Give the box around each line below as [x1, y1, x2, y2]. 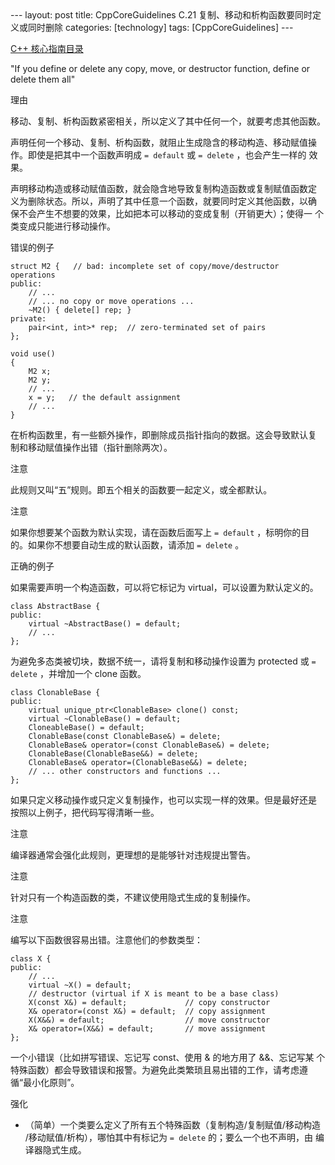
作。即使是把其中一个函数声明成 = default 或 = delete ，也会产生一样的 [10, 149, 307, 161]
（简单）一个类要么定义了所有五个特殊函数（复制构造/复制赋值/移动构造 [24, 1119, 321, 1131]
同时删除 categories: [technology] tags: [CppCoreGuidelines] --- [27, 22, 294, 33]
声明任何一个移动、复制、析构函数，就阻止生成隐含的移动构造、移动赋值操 [10, 137, 317, 148]
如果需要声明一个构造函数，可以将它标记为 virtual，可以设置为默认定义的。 [10, 582, 319, 593]
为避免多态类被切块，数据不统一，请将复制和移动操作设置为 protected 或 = [10, 655, 317, 667]
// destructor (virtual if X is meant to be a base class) [28, 989, 280, 999]
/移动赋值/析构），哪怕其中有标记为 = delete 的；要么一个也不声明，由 [24, 1132, 314, 1143]
